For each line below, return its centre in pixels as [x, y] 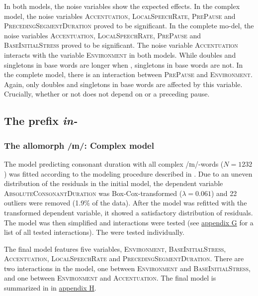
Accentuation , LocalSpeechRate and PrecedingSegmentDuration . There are [124, 258]
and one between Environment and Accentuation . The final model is [110, 278]
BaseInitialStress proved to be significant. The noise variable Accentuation [121, 45]
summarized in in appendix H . [50, 288]
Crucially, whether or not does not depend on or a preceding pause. [107, 94]
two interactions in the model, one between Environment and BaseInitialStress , [127, 268]
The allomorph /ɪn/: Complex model [79, 145]
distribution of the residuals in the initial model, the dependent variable [114, 183]
